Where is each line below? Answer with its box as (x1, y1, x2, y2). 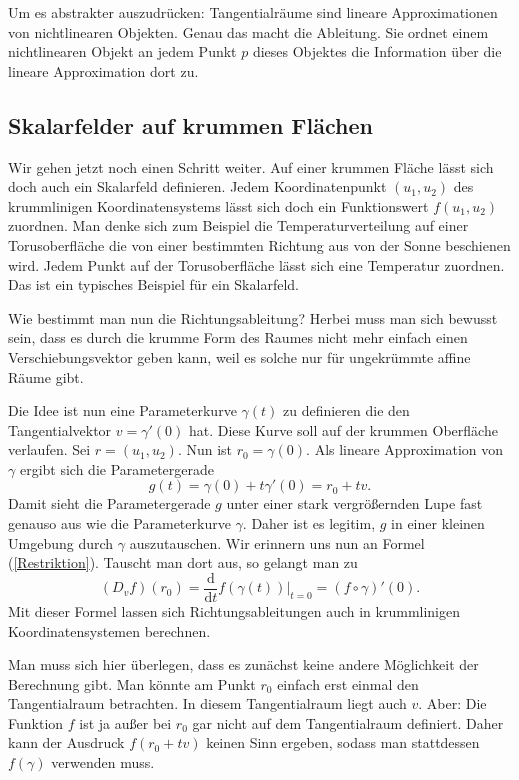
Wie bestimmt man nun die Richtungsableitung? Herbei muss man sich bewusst (8, 307, 498, 328)
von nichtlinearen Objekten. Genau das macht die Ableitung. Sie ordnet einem (8, 21, 489, 42)
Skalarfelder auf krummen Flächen (8, 109, 373, 140)
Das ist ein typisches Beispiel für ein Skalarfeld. (8, 274, 299, 295)
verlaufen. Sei (8, 439, 91, 460)
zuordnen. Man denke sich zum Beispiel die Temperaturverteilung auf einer (8, 215, 469, 236)
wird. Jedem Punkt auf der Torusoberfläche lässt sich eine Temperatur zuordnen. (8, 254, 505, 275)
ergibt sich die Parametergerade (19, 458, 215, 479)
